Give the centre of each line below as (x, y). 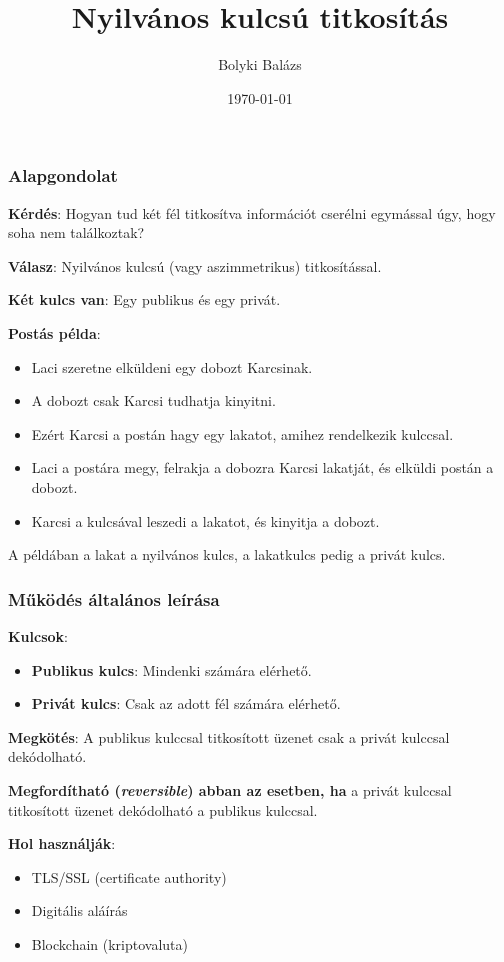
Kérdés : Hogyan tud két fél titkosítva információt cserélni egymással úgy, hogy (252, 212)
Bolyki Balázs (260, 64)
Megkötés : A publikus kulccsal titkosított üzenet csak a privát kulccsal (229, 736)
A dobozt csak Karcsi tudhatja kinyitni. (153, 400)
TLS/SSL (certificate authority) (129, 876)
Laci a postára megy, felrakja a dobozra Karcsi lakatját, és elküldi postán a (262, 467)
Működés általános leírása (114, 598)
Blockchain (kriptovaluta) (109, 943)
